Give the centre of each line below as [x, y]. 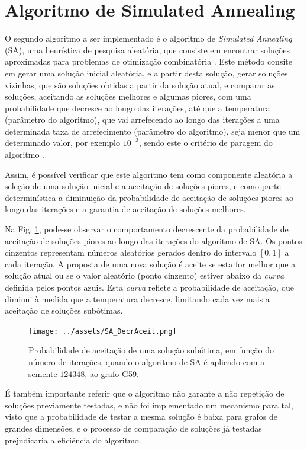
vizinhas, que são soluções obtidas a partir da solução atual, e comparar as [140, 84]
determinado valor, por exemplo [62, 143]
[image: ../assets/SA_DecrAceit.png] [103, 331]
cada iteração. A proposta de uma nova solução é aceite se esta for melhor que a [150, 264]
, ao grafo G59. [112, 373]
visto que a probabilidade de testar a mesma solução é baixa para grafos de [141, 417]
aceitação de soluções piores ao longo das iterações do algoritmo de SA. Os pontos [153, 240]
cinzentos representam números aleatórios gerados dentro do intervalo [131, 252]
